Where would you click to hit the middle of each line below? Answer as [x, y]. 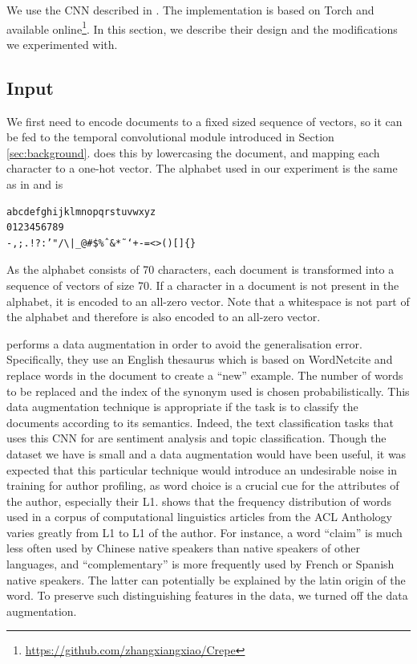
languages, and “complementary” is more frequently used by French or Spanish [200, 564]
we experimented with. [62, 44]
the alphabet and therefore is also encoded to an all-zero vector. [164, 317]
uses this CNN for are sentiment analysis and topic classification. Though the [196, 438]
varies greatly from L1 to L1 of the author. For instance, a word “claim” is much [204, 532]
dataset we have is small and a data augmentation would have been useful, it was [206, 453]
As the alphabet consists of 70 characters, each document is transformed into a [200, 269]
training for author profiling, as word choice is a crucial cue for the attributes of [203, 485]
